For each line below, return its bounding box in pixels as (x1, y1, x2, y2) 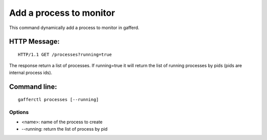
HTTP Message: (9, 37, 60, 46)
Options (9, 108, 29, 115)
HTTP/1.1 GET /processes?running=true (18, 52, 112, 57)
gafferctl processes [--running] (18, 97, 99, 103)
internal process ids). (9, 70, 52, 75)
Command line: (9, 82, 57, 91)
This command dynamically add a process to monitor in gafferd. (9, 25, 139, 31)
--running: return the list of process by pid (21, 126, 108, 132)
